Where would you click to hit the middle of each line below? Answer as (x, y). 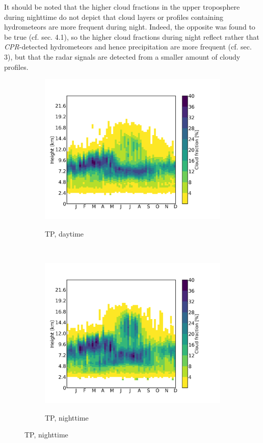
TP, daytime (64, 233)
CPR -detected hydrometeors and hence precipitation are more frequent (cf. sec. (128, 47)
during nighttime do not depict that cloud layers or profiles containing (114, 17)
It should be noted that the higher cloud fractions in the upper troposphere (122, 7)
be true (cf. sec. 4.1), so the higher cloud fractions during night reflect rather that (132, 36)
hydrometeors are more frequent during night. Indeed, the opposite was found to (130, 27)
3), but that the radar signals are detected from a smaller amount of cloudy (122, 56)
